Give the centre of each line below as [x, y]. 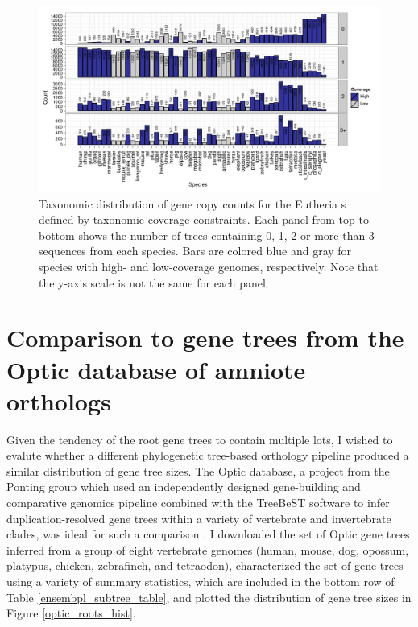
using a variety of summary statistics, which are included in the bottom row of [201, 582]
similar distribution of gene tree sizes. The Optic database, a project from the [198, 470]
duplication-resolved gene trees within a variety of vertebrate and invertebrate [199, 518]
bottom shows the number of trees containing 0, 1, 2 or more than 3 [207, 235]
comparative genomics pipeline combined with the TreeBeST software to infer [198, 503]
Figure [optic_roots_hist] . [71, 613]
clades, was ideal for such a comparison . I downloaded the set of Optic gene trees [208, 534]
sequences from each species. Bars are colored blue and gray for [195, 251]
